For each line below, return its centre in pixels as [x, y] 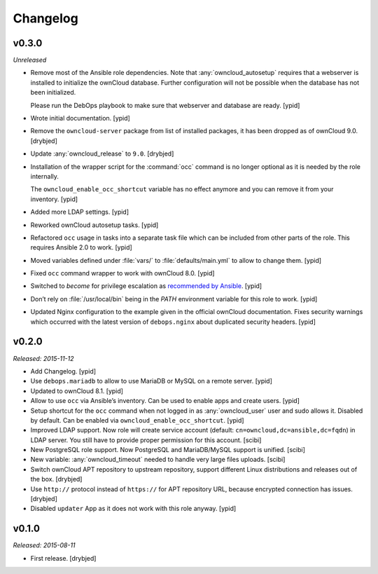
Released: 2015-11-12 [43, 358]
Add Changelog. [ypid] [63, 371]
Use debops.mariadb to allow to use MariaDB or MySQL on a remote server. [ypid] [152, 381]
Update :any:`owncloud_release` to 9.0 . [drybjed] [102, 153]
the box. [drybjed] [56, 479]
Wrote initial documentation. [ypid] [80, 118]
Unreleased [30, 60]
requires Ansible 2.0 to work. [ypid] [81, 247]
